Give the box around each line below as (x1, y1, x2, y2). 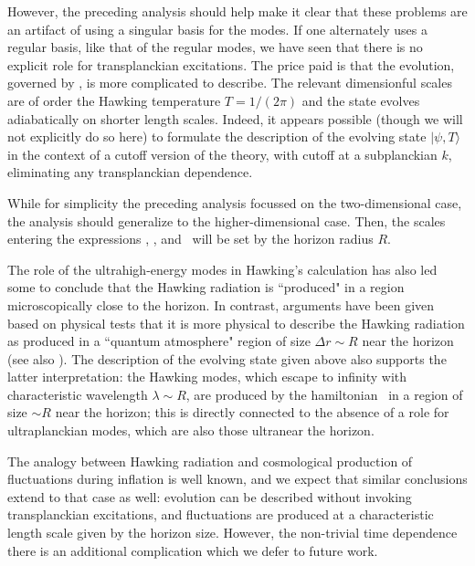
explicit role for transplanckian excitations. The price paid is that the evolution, (7, 55, 455, 74)
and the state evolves (301, 90, 420, 110)
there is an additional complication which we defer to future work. (7, 540, 378, 560)
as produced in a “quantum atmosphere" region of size (7, 331, 311, 351)
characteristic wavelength (7, 384, 148, 404)
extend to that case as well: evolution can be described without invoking (7, 487, 412, 506)
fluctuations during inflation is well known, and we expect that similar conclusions (7, 469, 468, 488)
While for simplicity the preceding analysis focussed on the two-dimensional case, (7, 193, 462, 212)
